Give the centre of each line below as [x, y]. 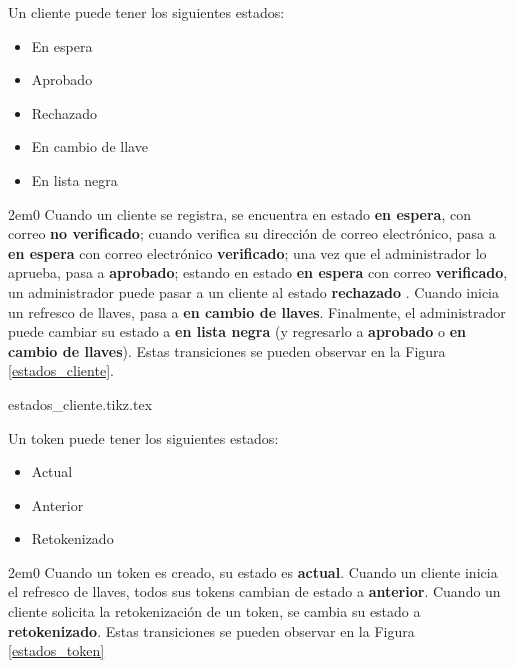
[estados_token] [56, 650]
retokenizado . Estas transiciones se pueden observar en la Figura [211, 630]
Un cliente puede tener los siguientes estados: [146, 12]
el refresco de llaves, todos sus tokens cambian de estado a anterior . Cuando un [254, 591]
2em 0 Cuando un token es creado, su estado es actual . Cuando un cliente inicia [253, 571]
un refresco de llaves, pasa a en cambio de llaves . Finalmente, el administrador [257, 311]
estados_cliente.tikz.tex [80, 403]
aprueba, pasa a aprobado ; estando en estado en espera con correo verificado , [258, 272]
